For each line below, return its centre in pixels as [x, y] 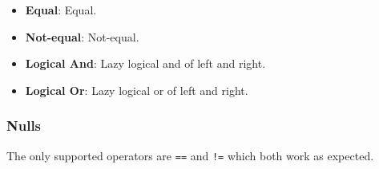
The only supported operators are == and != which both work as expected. [190, 155]
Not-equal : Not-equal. [82, 36]
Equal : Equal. [61, 10]
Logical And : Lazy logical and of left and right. [145, 63]
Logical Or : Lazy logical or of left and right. [137, 90]
